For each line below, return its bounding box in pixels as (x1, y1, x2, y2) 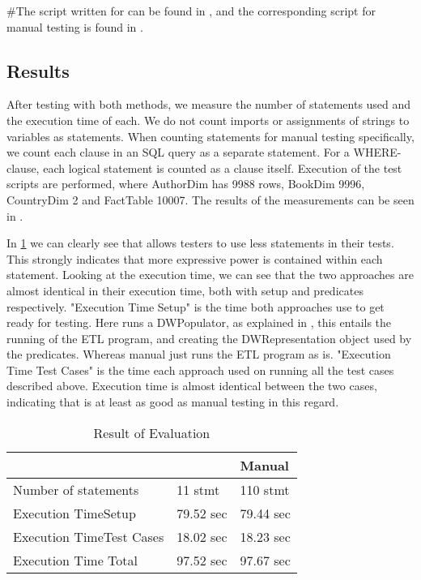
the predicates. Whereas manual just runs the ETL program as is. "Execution (6, 346, 391, 363)
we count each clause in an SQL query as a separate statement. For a (6, 144, 350, 161)
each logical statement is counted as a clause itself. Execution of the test (43, 159, 402, 176)
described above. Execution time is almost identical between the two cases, (6, 377, 377, 394)
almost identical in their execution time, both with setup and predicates (6, 281, 364, 299)
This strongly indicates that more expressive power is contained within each (6, 250, 383, 267)
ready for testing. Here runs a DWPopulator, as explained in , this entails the (6, 314, 392, 331)
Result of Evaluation (93, 423, 210, 442)
